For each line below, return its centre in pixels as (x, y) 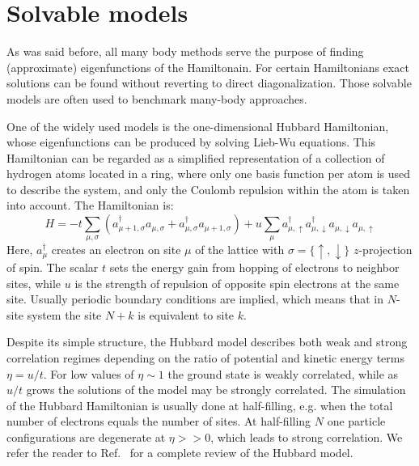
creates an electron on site (116, 250)
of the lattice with (240, 250)
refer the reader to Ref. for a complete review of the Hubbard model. (180, 453)
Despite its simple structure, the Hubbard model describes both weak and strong (207, 342)
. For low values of (89, 373)
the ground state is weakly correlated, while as (283, 373)
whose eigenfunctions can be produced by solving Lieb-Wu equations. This (191, 142)
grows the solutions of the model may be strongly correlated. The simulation (216, 390)
